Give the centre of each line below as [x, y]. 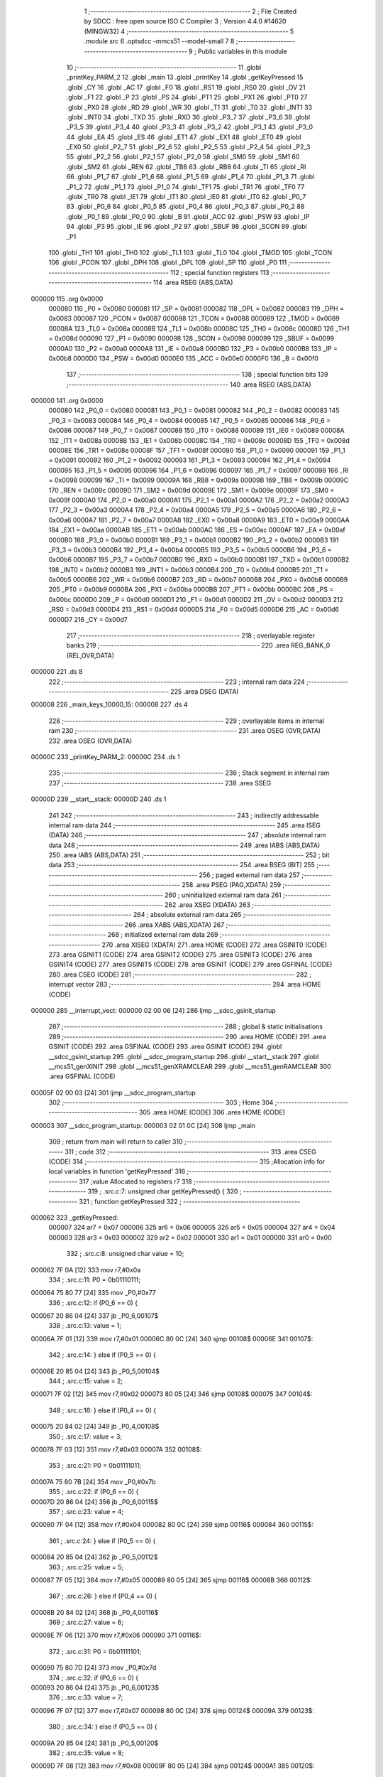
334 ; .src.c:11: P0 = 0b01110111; [95, 1279]
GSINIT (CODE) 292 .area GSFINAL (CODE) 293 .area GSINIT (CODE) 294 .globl [165, 1047]
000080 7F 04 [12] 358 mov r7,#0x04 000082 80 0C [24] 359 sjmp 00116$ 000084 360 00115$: [172, 1525]
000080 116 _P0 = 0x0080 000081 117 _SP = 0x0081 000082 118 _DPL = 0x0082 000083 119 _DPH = [196, 308]
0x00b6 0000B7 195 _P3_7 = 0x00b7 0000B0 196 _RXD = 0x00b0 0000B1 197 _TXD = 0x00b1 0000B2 [199, 560]
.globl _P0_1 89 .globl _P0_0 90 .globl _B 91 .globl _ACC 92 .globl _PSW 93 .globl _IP [188, 216]
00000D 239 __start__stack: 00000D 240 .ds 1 [99, 799]
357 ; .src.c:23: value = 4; [86, 1511]
